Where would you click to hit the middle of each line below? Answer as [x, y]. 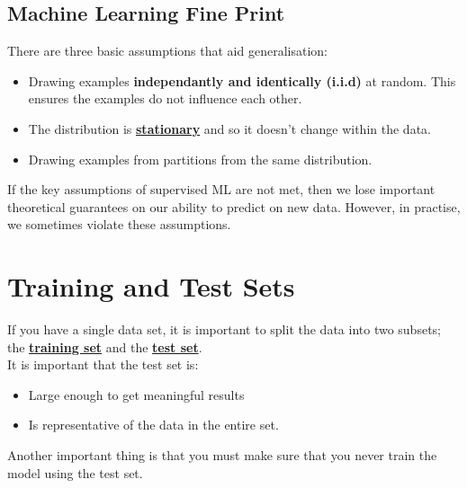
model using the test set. [75, 472]
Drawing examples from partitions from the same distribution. [200, 159]
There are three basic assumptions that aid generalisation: [167, 51]
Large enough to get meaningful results [136, 394]
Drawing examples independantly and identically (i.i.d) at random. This [242, 80]
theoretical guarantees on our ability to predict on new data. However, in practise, [234, 206]
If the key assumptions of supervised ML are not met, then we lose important [221, 189]
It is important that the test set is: [103, 364]
